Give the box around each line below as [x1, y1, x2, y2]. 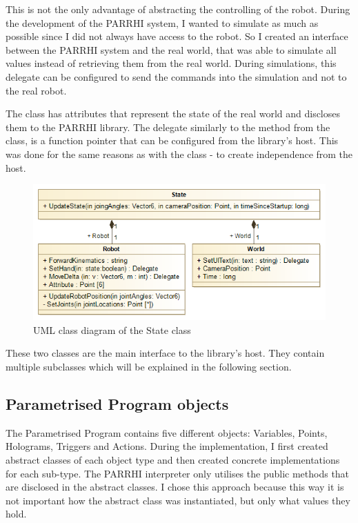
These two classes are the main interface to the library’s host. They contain [6, 346, 325, 360]
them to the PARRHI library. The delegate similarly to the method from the [6, 119, 330, 134]
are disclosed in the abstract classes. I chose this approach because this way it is [6, 480, 344, 494]
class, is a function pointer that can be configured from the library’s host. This [6, 133, 339, 148]
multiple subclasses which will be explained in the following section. [6, 359, 292, 373]
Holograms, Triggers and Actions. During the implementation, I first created [6, 439, 328, 453]
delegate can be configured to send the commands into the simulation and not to [6, 69, 347, 83]
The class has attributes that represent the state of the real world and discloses [6, 106, 341, 121]
